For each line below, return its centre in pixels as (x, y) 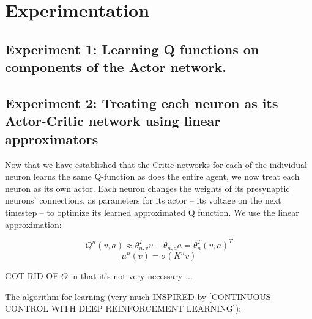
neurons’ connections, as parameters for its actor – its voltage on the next (143, 200)
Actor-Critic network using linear (113, 121)
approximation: (33, 224)
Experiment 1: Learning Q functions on (132, 49)
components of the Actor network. (116, 67)
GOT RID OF (32, 276)
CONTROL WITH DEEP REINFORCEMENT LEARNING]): (123, 308)
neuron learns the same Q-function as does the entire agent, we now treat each (152, 176)
